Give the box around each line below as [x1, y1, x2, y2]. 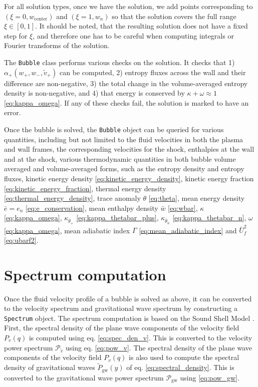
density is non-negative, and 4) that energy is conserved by [4, 88, 185, 98]
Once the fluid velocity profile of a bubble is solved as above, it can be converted [4, 293, 252, 303]
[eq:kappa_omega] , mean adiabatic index [4, 225, 130, 235]
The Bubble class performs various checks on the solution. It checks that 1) [4, 57, 235, 67]
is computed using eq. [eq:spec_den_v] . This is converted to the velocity [29, 332, 252, 343]
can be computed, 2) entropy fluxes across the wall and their [60, 67, 246, 77]
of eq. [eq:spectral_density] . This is [126, 362, 234, 372]
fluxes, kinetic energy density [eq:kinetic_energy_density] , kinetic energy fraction [4, 173, 254, 184]
